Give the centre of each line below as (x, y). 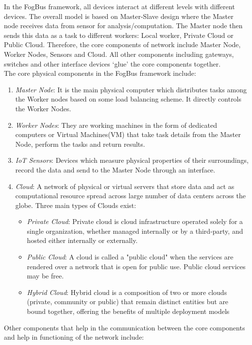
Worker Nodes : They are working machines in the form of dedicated (116, 125)
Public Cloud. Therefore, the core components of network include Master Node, (122, 44)
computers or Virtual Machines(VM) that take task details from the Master (128, 134)
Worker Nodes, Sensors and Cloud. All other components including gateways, (119, 54)
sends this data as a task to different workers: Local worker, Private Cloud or (119, 35)
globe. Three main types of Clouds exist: (76, 205)
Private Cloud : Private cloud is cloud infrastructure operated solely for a (135, 221)
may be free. (45, 276)
